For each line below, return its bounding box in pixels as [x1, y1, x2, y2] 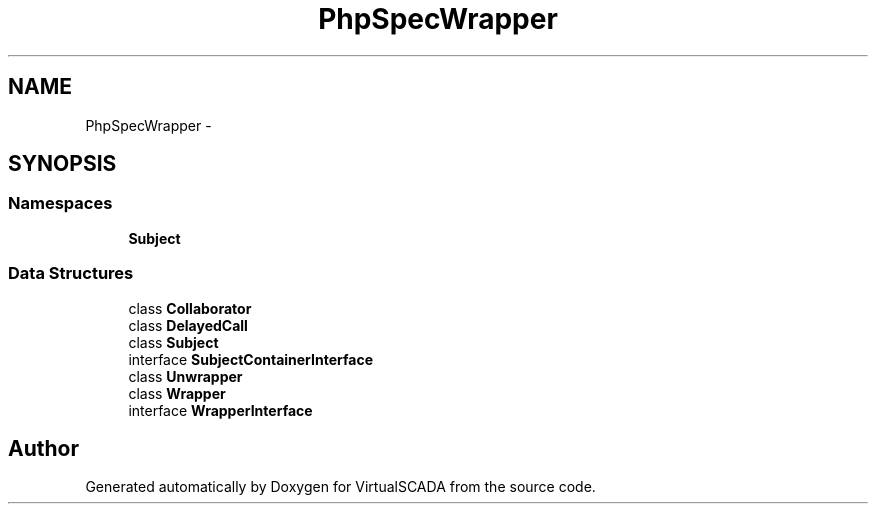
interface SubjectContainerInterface [128, 350, 373, 368]
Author [8, 435, 79, 461]
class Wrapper [128, 384, 226, 402]
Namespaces [8, 193, 113, 214]
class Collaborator [128, 299, 252, 317]
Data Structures [8, 263, 134, 284]
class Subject [128, 333, 219, 351]
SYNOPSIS [8, 151, 117, 177]
